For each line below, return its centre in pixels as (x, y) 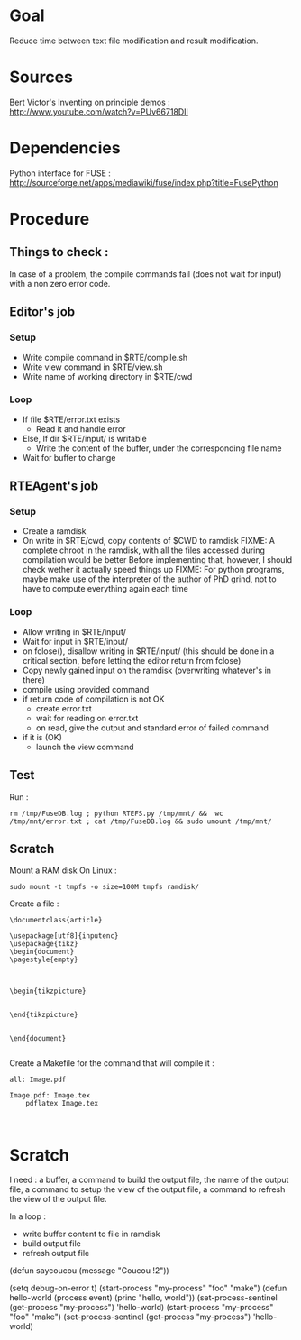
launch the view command (85, 747)
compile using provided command (86, 689)
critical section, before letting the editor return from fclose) (132, 660)
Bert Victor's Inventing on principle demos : (90, 102)
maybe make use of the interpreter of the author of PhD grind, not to (149, 579)
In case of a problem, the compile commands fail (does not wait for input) (146, 274)
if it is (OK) (42, 737)
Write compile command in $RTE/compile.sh (105, 357)
